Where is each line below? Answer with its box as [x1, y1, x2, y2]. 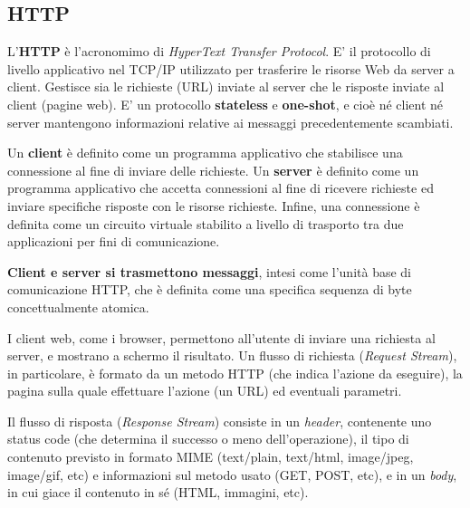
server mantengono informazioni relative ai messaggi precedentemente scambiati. [7, 112, 454, 131]
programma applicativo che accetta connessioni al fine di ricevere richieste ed [7, 178, 434, 197]
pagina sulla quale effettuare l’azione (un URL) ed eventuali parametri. [7, 381, 402, 400]
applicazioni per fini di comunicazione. [7, 232, 220, 251]
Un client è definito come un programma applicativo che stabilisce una [7, 143, 403, 162]
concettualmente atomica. [7, 297, 149, 316]
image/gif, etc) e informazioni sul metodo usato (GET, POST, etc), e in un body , [7, 465, 457, 484]
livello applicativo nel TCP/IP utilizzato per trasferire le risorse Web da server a [7, 59, 455, 78]
